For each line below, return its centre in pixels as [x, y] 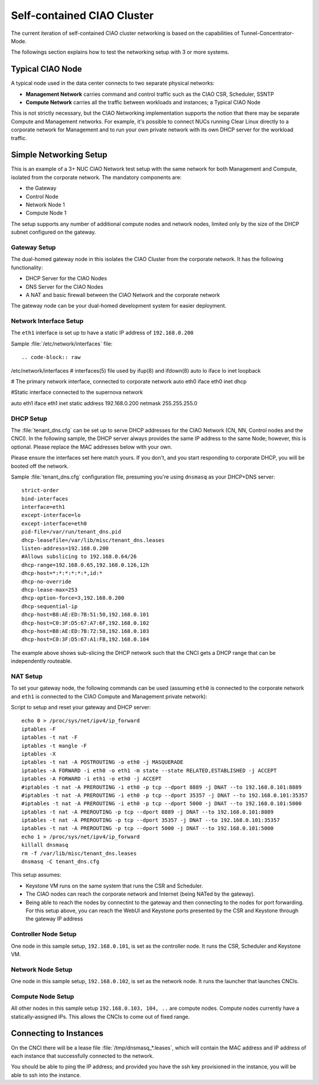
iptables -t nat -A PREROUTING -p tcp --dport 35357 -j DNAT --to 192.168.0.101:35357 [151, 820]
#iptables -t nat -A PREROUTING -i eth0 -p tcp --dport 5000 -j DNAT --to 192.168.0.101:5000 [162, 804]
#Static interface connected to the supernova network [77, 392]
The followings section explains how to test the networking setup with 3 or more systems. [120, 52]
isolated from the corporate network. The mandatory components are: [96, 177]
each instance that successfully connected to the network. [82, 1055]
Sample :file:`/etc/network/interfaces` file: [62, 344]
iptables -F [39, 729]
